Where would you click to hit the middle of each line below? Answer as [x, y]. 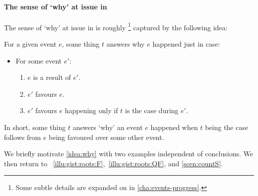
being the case [226, 127]
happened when [174, 127]
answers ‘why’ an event [108, 127]
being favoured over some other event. [106, 137]
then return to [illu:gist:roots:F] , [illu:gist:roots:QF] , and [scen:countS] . [113, 163]
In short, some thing [35, 127]
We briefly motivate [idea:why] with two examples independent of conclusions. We [129, 154]
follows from [23, 137]
